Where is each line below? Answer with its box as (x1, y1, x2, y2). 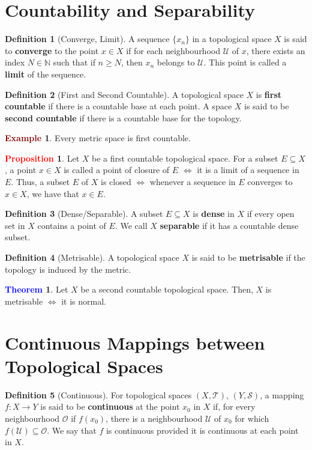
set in (5, 219, 25, 231)
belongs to (157, 56, 195, 68)
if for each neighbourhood (126, 44, 220, 56)
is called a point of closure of (64, 163, 170, 176)
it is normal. (61, 294, 106, 307)
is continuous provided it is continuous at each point (106, 424, 299, 436)
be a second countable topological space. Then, (80, 283, 253, 296)
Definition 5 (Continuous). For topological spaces (5, 388, 192, 401)
